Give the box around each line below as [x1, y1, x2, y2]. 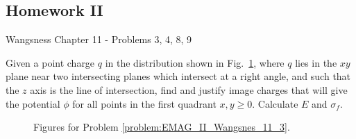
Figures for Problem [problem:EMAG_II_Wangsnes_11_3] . [33, 120, 290, 134]
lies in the [295, 55, 337, 69]
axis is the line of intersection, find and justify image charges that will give [30, 82, 348, 97]
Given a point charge [6, 55, 95, 69]
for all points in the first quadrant [72, 96, 217, 111]
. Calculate [252, 96, 298, 111]
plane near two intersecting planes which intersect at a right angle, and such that [6, 69, 351, 83]
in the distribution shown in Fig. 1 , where [105, 55, 285, 69]
